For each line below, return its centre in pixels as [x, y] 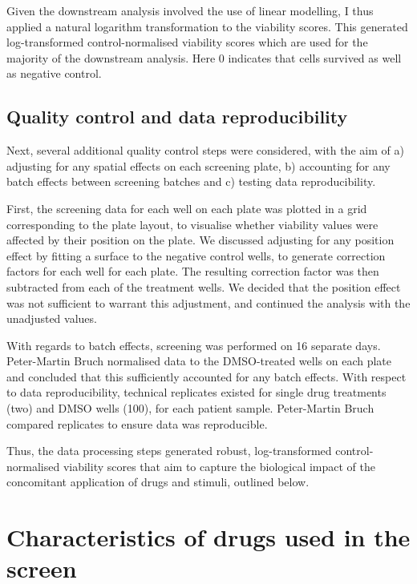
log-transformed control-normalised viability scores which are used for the [187, 42]
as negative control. [54, 73]
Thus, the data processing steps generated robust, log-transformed [169, 451]
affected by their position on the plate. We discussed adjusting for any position [200, 240]
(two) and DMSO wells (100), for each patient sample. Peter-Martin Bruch [190, 408]
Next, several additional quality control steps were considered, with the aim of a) [205, 150]
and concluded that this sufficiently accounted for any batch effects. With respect [206, 376]
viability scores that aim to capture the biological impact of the [219, 466]
